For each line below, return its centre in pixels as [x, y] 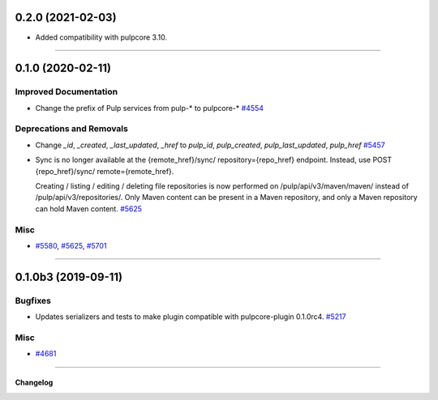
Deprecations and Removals [72, 129]
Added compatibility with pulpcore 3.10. [101, 37]
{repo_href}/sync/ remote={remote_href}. [105, 171]
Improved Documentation [67, 91]
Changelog [34, 383]
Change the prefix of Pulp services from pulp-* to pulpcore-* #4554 [149, 108]
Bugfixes [33, 300]
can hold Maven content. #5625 [88, 209]
